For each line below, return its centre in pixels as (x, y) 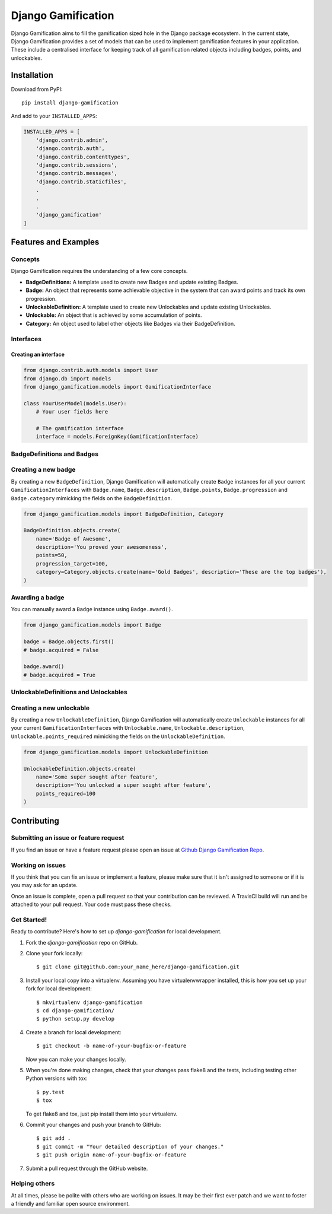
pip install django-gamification (70, 103)
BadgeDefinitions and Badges (55, 454)
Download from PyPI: (37, 89)
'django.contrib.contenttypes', (83, 157)
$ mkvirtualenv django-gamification (90, 1002)
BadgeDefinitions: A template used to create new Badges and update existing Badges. (132, 282)
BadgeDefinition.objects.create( (72, 530)
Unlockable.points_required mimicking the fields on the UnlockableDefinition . (118, 736)
